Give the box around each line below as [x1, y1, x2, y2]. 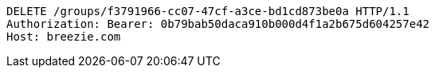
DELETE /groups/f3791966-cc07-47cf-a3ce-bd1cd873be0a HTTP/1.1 [6, 5, 410, 18]
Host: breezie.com [6, 30, 121, 43]
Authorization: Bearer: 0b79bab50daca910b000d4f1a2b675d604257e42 [6, 18, 430, 30]
